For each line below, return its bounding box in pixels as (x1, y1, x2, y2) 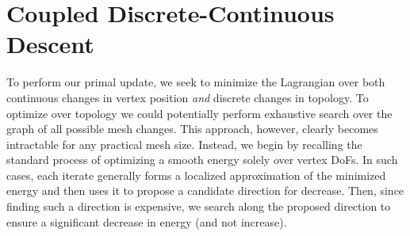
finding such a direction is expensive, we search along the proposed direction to (6, 198, 391, 215)
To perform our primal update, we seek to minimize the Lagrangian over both (6, 74, 385, 90)
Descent (6, 28, 94, 60)
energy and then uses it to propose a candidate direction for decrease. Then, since (6, 182, 404, 199)
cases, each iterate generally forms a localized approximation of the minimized (6, 166, 386, 183)
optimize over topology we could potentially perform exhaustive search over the (6, 105, 393, 121)
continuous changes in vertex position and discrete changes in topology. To (6, 89, 369, 105)
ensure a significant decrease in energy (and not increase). (6, 213, 287, 230)
